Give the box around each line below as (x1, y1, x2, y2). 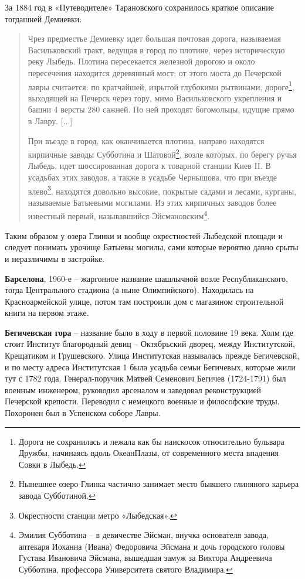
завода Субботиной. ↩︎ (18, 489, 96, 501)
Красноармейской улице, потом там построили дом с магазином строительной (5, 295, 284, 307)
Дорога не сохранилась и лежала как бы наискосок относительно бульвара (18, 435, 284, 447)
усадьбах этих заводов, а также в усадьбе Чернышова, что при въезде (28, 171, 277, 183)
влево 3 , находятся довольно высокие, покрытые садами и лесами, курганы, (28, 183, 297, 197)
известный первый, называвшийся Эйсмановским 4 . (28, 208, 210, 222)
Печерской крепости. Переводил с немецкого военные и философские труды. (5, 395, 280, 407)
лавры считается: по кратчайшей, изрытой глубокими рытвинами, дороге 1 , (28, 79, 294, 93)
